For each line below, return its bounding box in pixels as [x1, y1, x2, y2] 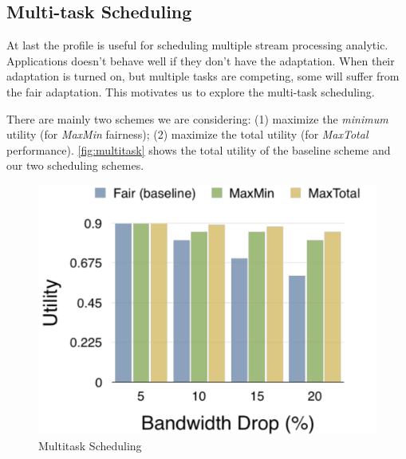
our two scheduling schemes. [6, 157, 144, 174]
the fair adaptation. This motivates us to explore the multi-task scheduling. [6, 83, 375, 100]
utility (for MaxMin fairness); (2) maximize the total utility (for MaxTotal [6, 126, 369, 143]
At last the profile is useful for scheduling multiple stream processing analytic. [6, 37, 388, 53]
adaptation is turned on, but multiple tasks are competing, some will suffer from [6, 68, 400, 84]
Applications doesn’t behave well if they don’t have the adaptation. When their [6, 52, 395, 69]
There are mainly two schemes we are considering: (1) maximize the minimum [6, 110, 388, 127]
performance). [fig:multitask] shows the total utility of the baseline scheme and [6, 141, 391, 158]
